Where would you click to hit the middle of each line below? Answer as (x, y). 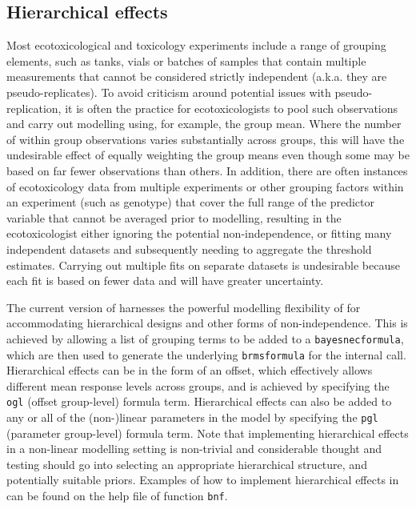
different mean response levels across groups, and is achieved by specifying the (198, 385)
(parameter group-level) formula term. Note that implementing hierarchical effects (208, 433)
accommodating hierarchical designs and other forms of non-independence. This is (207, 323)
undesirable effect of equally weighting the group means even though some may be (208, 155)
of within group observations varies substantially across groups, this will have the (206, 139)
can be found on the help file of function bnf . (117, 496)
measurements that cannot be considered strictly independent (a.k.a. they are (197, 76)
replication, (34, 108)
